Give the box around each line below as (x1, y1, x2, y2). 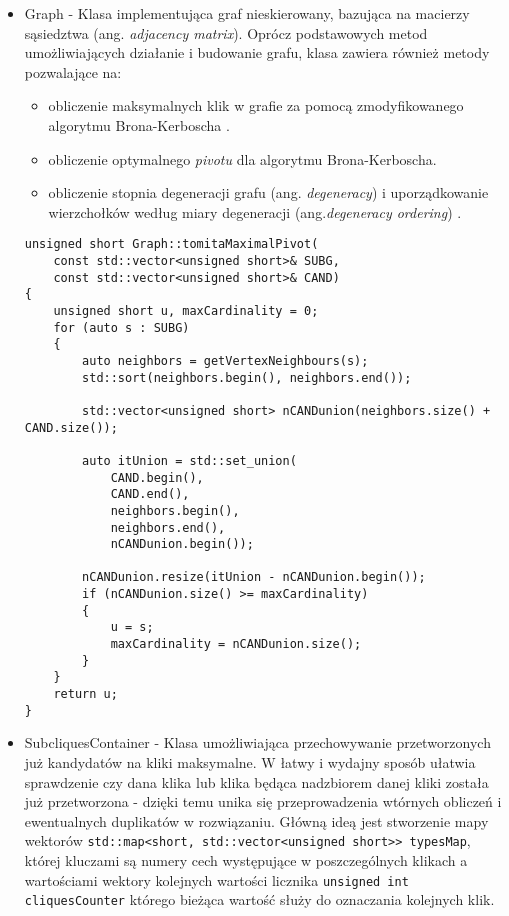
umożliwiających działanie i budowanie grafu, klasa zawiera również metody (24, 42, 490, 63)
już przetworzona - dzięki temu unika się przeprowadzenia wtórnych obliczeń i (24, 791, 502, 812)
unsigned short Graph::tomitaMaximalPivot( (24, 237, 319, 252)
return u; (53, 687, 118, 702)
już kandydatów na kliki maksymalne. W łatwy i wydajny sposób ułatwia (24, 751, 476, 772)
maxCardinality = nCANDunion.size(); (110, 637, 362, 652)
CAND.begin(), (110, 470, 204, 485)
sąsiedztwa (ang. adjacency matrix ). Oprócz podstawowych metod (24, 22, 428, 43)
